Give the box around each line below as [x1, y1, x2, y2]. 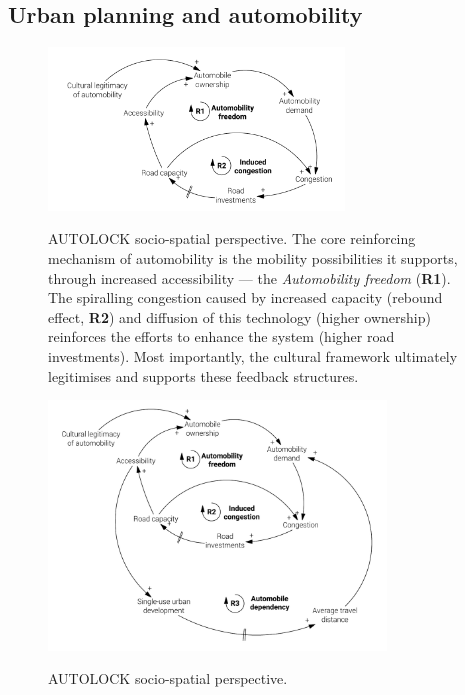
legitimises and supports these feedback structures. [48, 365, 359, 386]
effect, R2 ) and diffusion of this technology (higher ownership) [48, 306, 431, 327]
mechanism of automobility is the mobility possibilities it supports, [48, 248, 458, 269]
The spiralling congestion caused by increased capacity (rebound [48, 287, 443, 308]
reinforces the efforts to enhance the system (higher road [48, 326, 395, 347]
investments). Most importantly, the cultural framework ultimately [48, 345, 458, 366]
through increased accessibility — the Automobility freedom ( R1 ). [48, 267, 451, 288]
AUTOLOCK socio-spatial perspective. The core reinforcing [48, 228, 416, 249]
